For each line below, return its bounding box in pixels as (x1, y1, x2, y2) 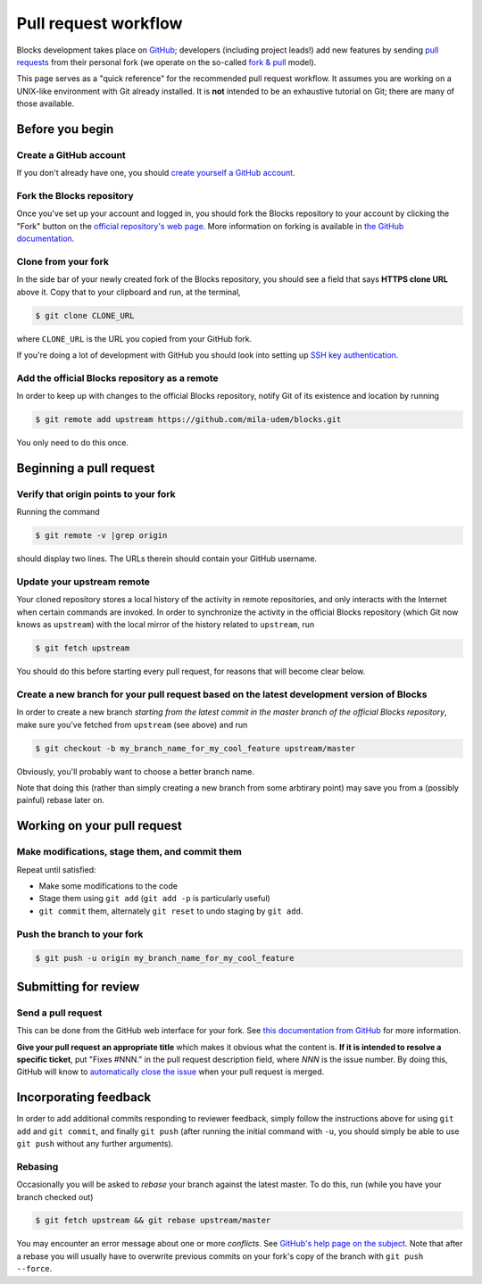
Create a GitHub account (16, 148, 127, 161)
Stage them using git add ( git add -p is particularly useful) (38, 893, 271, 904)
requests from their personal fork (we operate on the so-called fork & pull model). (16, 56, 317, 67)
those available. (16, 98, 75, 109)
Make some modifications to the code (38, 881, 179, 891)
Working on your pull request (16, 818, 182, 833)
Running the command (16, 507, 100, 518)
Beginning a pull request (16, 460, 155, 476)
